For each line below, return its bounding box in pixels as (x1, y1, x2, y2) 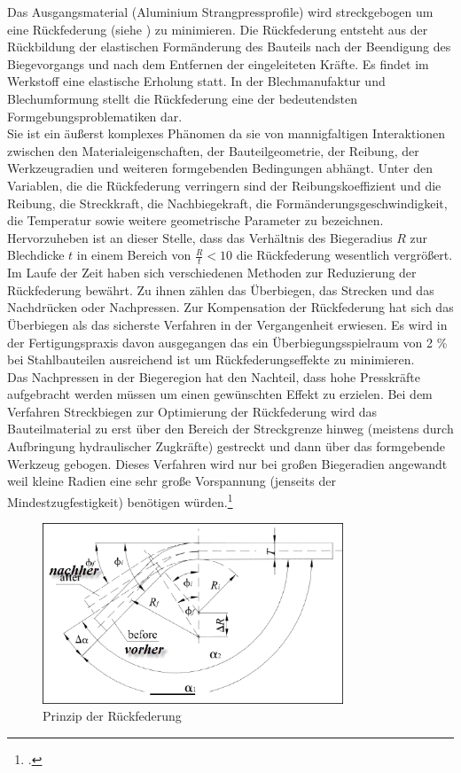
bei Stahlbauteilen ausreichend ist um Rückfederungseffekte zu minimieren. (7, 350, 415, 369)
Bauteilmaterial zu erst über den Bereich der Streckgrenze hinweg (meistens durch (7, 419, 454, 438)
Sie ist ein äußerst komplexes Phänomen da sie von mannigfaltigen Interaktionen (7, 124, 446, 143)
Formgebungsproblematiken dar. (7, 106, 183, 125)
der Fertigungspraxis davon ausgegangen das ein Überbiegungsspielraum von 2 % (7, 332, 448, 351)
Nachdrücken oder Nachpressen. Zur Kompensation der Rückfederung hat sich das (7, 298, 454, 316)
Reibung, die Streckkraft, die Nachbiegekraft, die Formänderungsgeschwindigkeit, (7, 193, 448, 212)
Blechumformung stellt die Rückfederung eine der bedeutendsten (7, 89, 357, 107)
